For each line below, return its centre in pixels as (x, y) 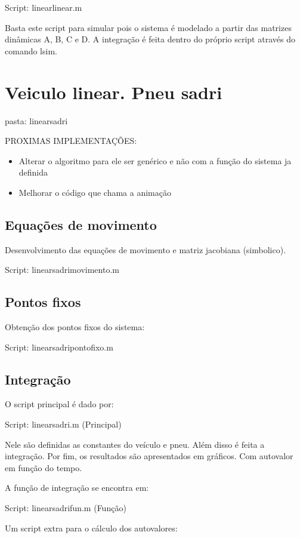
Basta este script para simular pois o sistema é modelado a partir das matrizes (148, 27)
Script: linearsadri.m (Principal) (63, 424)
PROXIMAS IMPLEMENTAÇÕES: (71, 141)
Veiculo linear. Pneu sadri (114, 92)
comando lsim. (31, 50)
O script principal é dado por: (59, 404)
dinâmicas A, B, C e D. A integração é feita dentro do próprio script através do (150, 39)
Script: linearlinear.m (44, 7)
